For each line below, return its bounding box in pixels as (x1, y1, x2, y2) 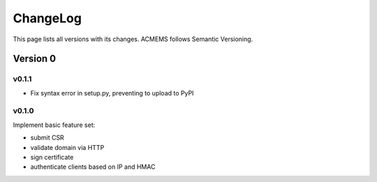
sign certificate (30, 153, 74, 162)
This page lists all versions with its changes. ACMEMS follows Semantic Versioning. (13, 35, 253, 43)
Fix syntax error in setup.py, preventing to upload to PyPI (30, 89, 194, 97)
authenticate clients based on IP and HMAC (30, 162, 156, 171)
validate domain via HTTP (30, 143, 105, 151)
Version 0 (13, 53, 56, 65)
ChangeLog (13, 10, 82, 26)
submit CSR (30, 133, 64, 142)
